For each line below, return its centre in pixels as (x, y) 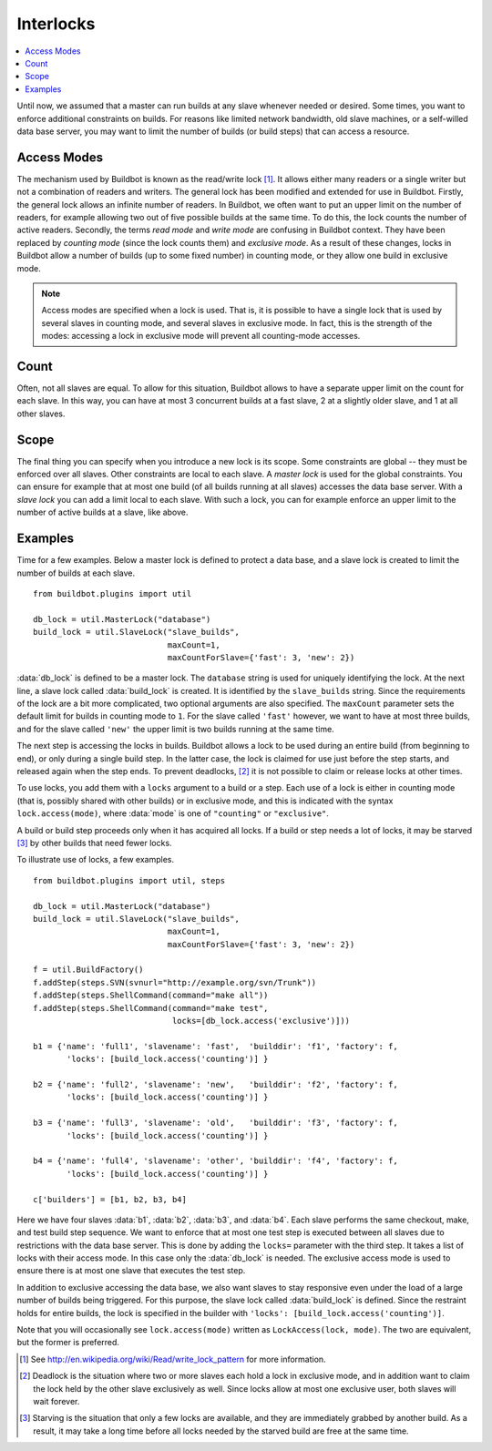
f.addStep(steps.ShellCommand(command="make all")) (151, 996)
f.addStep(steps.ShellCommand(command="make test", (151, 1008)
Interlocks (56, 24)
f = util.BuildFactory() (88, 970)
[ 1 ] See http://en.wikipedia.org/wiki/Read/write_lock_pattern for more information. (173, 1359)
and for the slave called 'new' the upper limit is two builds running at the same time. (175, 729)
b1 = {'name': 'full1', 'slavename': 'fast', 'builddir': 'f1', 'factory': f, (215, 1046)
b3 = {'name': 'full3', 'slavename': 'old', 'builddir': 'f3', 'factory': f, (215, 1123)
